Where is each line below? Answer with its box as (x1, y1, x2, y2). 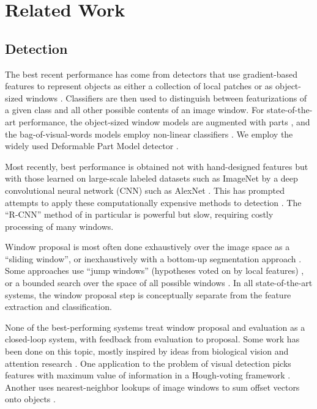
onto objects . (5, 392, 56, 405)
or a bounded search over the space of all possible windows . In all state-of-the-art (5, 276, 313, 289)
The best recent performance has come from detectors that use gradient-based (5, 67, 298, 80)
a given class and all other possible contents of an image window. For (5, 103, 264, 116)
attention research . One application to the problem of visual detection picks (5, 356, 291, 369)
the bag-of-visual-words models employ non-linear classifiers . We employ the (5, 127, 293, 140)
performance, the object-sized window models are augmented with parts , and (18, 115, 310, 128)
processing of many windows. (5, 219, 114, 232)
